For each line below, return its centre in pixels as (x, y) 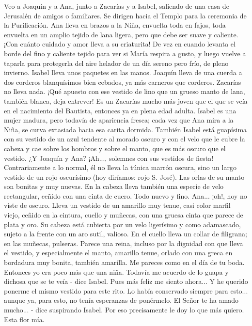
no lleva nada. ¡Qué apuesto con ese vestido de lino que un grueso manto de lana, (125, 91)
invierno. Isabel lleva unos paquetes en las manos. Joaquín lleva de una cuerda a (123, 72)
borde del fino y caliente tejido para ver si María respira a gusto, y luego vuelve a (125, 53)
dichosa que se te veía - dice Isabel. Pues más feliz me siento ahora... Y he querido (126, 281)
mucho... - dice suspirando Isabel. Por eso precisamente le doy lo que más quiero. (124, 310)
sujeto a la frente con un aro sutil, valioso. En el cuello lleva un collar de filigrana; (126, 234)
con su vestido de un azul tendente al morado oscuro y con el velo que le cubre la (125, 139)
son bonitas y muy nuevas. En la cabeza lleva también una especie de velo (114, 186)
